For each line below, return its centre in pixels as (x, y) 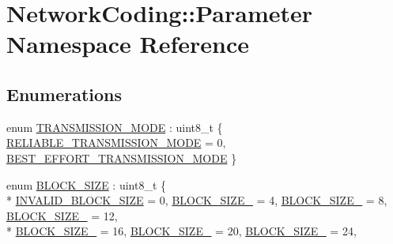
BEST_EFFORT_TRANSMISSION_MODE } (122, 158)
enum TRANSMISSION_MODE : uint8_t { (115, 127)
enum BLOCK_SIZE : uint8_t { (87, 184)
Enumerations (64, 94)
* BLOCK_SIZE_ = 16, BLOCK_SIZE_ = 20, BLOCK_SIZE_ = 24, (181, 231)
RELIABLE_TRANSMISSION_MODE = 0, (116, 143)
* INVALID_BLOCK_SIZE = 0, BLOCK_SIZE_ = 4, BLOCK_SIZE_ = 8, (197, 200)
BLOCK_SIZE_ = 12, (62, 215)
